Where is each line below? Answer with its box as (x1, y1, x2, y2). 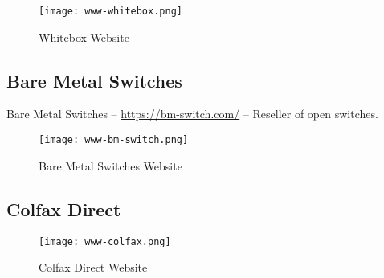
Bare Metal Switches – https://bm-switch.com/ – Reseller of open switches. (6, 105, 378, 122)
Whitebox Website (39, 28, 129, 45)
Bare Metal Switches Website (39, 157, 182, 174)
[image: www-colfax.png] (39, 235, 171, 247)
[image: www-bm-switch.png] (39, 134, 189, 146)
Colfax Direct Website (39, 259, 148, 276)
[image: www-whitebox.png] (39, 6, 182, 17)
